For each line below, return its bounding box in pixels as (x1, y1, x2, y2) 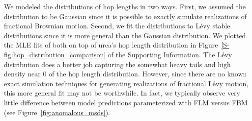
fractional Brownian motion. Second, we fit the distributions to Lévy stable (4, 21, 230, 31)
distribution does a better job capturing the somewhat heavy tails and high (4, 59, 231, 69)
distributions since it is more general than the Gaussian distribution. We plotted (4, 30, 246, 40)
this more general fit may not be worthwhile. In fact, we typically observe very (4, 88, 240, 98)
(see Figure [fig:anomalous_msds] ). (4, 107, 110, 117)
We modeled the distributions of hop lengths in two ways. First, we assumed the (4, 1, 246, 11)
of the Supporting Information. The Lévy (108, 49, 232, 59)
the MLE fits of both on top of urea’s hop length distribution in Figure (4, 40, 218, 50)
